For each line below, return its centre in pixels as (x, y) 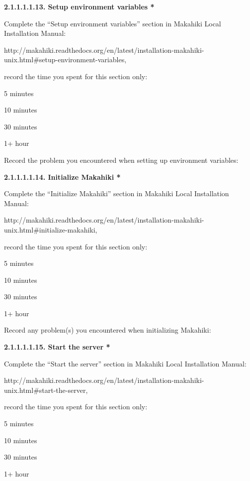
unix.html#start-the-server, (46, 390)
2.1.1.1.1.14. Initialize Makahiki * (62, 177)
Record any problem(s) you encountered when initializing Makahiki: (108, 330)
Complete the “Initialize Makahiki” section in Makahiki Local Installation (117, 193)
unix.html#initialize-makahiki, (51, 229)
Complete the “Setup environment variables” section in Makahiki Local (113, 23)
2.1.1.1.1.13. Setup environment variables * (79, 6)
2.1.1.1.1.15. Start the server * (57, 347)
